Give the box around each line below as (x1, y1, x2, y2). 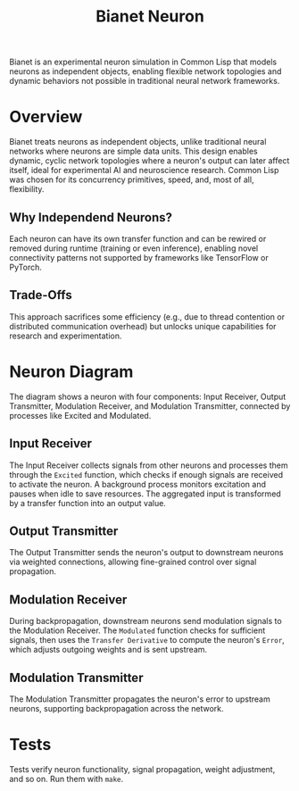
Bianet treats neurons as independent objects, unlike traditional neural (9, 137, 267, 147)
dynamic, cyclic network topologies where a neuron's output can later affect (9, 155, 290, 166)
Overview (9, 107, 83, 127)
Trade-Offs (9, 287, 73, 303)
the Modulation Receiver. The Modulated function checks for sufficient (9, 625, 266, 636)
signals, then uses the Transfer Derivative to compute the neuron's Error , (9, 635, 286, 645)
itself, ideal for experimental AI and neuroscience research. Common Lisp (9, 165, 279, 176)
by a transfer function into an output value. (9, 497, 167, 508)
